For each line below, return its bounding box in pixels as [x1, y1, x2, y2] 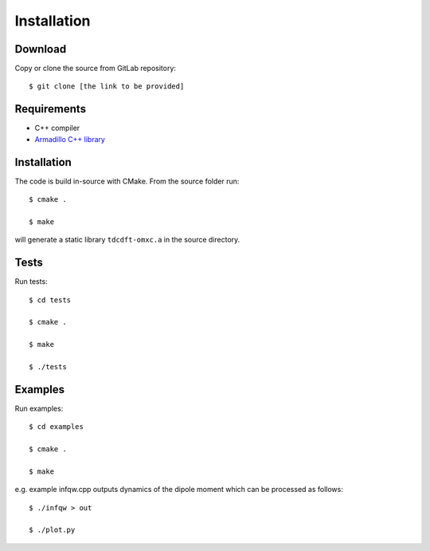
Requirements [14, 102, 87, 116]
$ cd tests [29, 295, 72, 305]
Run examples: [14, 403, 64, 413]
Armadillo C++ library [34, 134, 105, 144]
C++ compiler [34, 124, 80, 133]
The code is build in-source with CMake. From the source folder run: [14, 176, 240, 186]
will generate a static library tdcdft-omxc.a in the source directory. [14, 235, 240, 245]
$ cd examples [29, 423, 84, 431]
